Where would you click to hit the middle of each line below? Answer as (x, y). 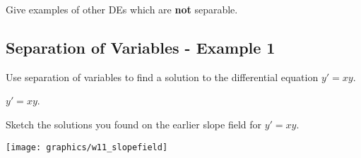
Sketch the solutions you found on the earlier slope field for (134, 124)
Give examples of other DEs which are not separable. (122, 9)
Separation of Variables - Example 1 (141, 47)
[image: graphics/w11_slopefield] (87, 147)
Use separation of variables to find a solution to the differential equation (162, 77)
